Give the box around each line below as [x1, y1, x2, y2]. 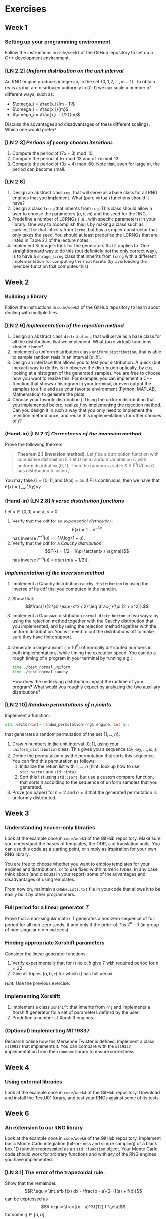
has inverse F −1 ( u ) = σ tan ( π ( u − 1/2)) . [12, 556, 89, 563]
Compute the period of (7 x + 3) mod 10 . [12, 150, 94, 156]
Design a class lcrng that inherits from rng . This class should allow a [12, 205, 152, 212]
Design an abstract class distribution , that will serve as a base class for [12, 333, 161, 339]
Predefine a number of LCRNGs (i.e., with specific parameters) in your [12, 216, 156, 222]
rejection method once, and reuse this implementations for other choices [12, 413, 161, 419]
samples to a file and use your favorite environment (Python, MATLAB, [12, 386, 156, 392]
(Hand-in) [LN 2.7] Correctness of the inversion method [5, 430, 142, 437]
